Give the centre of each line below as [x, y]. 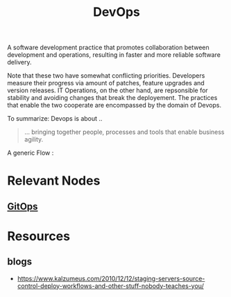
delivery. [20, 62]
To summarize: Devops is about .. [55, 119]
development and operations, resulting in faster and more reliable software [114, 55]
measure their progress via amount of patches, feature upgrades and [106, 83]
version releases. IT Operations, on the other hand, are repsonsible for [108, 90]
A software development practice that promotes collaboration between [108, 48]
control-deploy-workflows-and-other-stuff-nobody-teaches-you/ [111, 286]
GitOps [23, 206]
